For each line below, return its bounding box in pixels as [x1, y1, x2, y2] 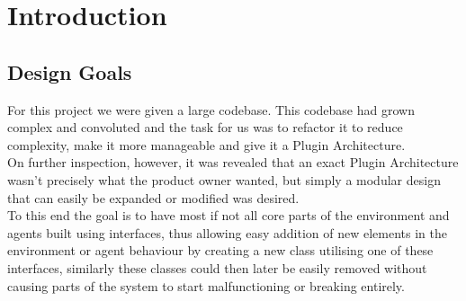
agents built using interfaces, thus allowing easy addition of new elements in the [7, 223, 447, 242]
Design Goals [7, 58, 132, 85]
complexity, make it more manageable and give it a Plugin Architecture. [7, 135, 406, 154]
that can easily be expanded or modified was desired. [7, 188, 300, 207]
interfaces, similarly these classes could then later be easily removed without [7, 258, 427, 277]
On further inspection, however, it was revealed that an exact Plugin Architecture [7, 153, 459, 172]
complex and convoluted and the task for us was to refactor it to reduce [7, 118, 403, 137]
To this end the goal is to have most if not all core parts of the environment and [7, 206, 450, 225]
